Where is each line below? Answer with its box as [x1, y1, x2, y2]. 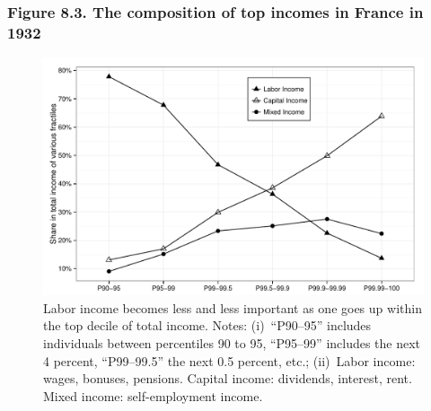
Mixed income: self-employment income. [43, 386, 263, 405]
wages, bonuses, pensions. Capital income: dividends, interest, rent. [43, 369, 412, 388]
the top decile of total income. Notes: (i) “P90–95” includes [43, 316, 372, 335]
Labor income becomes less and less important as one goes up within [43, 298, 422, 317]
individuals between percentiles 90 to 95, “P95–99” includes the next [43, 333, 421, 352]
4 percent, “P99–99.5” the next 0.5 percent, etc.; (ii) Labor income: [43, 351, 416, 370]
